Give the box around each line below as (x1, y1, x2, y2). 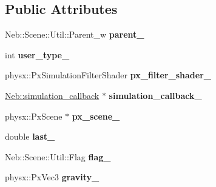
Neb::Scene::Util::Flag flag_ (5, 150, 111, 163)
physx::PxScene (5, 109, 62, 122)
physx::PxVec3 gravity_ (5, 171, 100, 183)
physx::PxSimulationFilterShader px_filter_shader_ (5, 69, 211, 81)
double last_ (5, 130, 55, 143)
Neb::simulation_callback (5, 89, 100, 101)
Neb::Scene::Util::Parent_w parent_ (5, 28, 144, 41)
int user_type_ (5, 48, 70, 61)
